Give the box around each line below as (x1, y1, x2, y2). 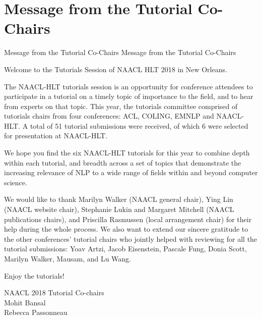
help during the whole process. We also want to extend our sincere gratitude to (4, 224, 248, 234)
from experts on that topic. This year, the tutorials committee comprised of (4, 100, 238, 111)
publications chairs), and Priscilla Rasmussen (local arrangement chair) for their (4, 214, 252, 224)
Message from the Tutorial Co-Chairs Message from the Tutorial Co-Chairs (4, 47, 236, 58)
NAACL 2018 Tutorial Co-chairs (4, 287, 104, 298)
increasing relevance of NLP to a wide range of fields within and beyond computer (4, 167, 258, 178)
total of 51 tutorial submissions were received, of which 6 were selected (30, 120, 248, 131)
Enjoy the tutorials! (4, 270, 64, 281)
